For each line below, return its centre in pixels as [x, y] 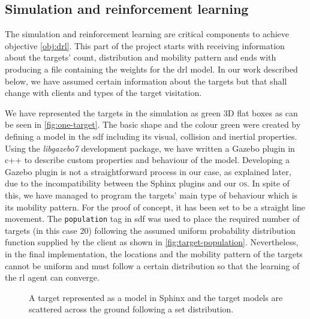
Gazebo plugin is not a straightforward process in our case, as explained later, [148, 171]
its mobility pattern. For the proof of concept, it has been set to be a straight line [155, 207]
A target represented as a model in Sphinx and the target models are [156, 297]
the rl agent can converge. [52, 277]
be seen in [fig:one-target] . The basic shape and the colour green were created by [153, 124]
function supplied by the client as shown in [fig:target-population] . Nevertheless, [152, 242]
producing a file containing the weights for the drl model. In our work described [151, 69]
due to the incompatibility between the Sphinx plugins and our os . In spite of [147, 183]
